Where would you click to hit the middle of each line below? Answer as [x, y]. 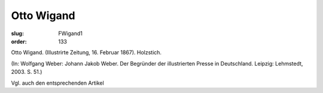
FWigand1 [71, 33]
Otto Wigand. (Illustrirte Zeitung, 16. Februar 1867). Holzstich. [86, 52]
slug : [17, 33]
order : [19, 41]
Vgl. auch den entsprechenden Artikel [57, 83]
